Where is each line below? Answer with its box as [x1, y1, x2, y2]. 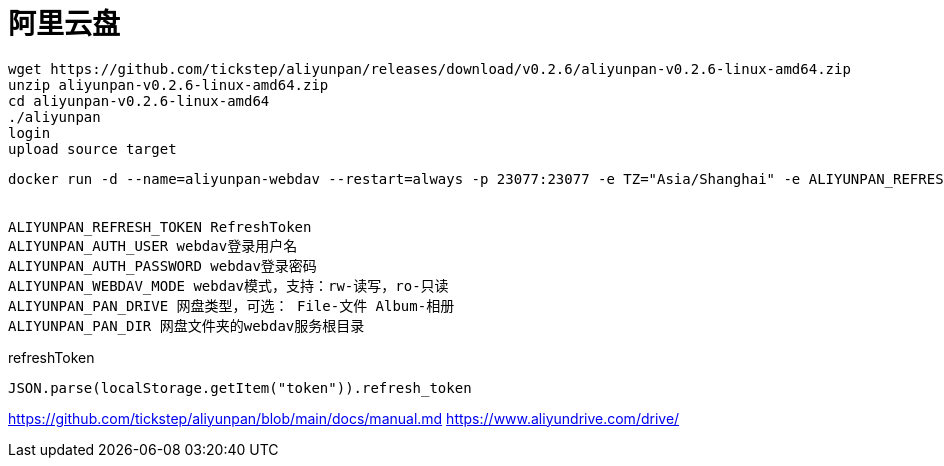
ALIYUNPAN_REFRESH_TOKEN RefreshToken [8, 218, 312, 235]
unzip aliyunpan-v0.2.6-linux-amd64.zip [8, 76, 329, 93]
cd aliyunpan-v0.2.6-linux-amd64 [8, 92, 270, 109]
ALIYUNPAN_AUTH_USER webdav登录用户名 [8, 237, 298, 254]
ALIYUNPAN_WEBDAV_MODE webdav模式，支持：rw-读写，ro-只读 [8, 277, 449, 294]
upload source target [8, 140, 177, 157]
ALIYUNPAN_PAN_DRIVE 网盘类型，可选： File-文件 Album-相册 [8, 297, 455, 314]
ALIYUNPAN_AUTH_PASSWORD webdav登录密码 [8, 257, 317, 274]
